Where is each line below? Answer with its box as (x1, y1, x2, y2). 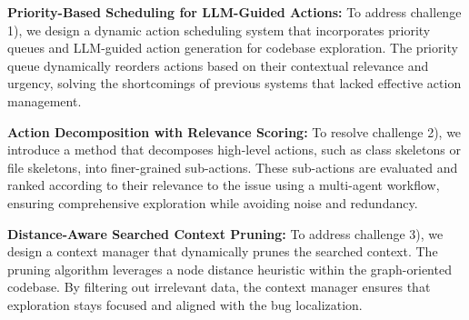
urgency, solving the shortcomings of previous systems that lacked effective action (7, 74, 462, 93)
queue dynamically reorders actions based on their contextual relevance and (7, 55, 429, 75)
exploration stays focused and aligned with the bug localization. (7, 295, 363, 314)
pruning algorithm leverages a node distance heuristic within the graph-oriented (7, 259, 452, 278)
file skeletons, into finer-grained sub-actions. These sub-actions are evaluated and (7, 157, 458, 176)
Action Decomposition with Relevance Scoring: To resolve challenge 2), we (7, 122, 462, 141)
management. (7, 91, 82, 110)
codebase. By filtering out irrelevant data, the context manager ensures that (7, 277, 431, 296)
